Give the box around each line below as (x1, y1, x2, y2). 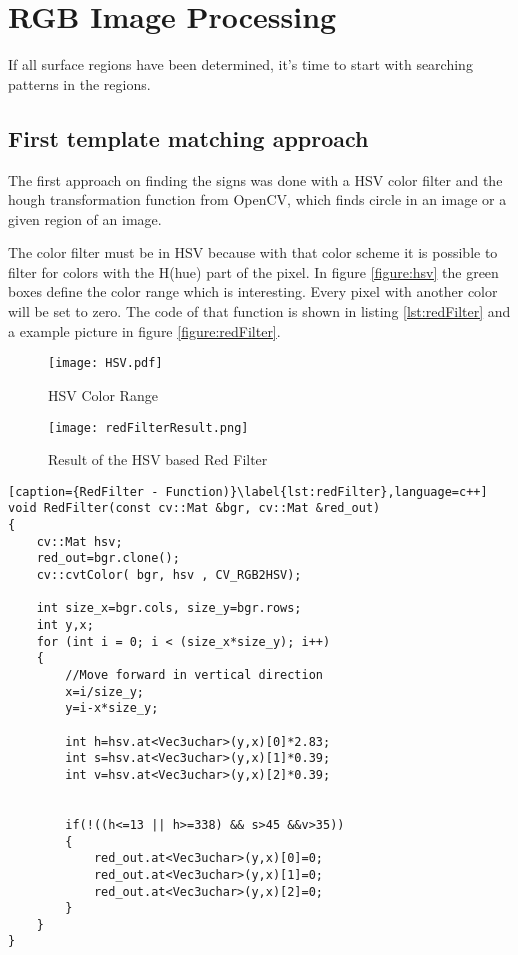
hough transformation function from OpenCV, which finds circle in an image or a (8, 189, 507, 210)
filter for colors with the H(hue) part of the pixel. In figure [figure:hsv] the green (8, 261, 499, 282)
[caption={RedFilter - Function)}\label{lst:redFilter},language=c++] (8, 484, 488, 499)
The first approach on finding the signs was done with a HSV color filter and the (8, 169, 503, 190)
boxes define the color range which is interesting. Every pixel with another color (8, 281, 498, 302)
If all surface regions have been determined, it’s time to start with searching (8, 54, 473, 75)
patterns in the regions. (8, 73, 151, 94)
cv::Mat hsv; (36, 534, 123, 549)
